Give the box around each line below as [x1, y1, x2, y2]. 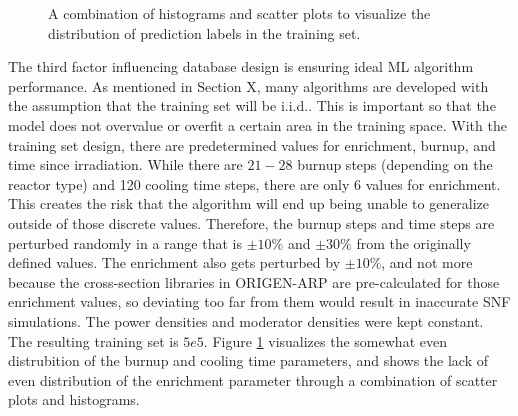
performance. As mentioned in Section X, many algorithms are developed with [8, 75, 489, 96]
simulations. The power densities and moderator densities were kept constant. [8, 310, 484, 331]
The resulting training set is [8, 330, 179, 351]
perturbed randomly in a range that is [8, 232, 242, 253]
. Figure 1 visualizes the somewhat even [203, 330, 447, 351]
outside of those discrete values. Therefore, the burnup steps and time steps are [8, 212, 495, 233]
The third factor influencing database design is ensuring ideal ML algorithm [8, 56, 474, 77]
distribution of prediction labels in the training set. [48, 22, 361, 43]
